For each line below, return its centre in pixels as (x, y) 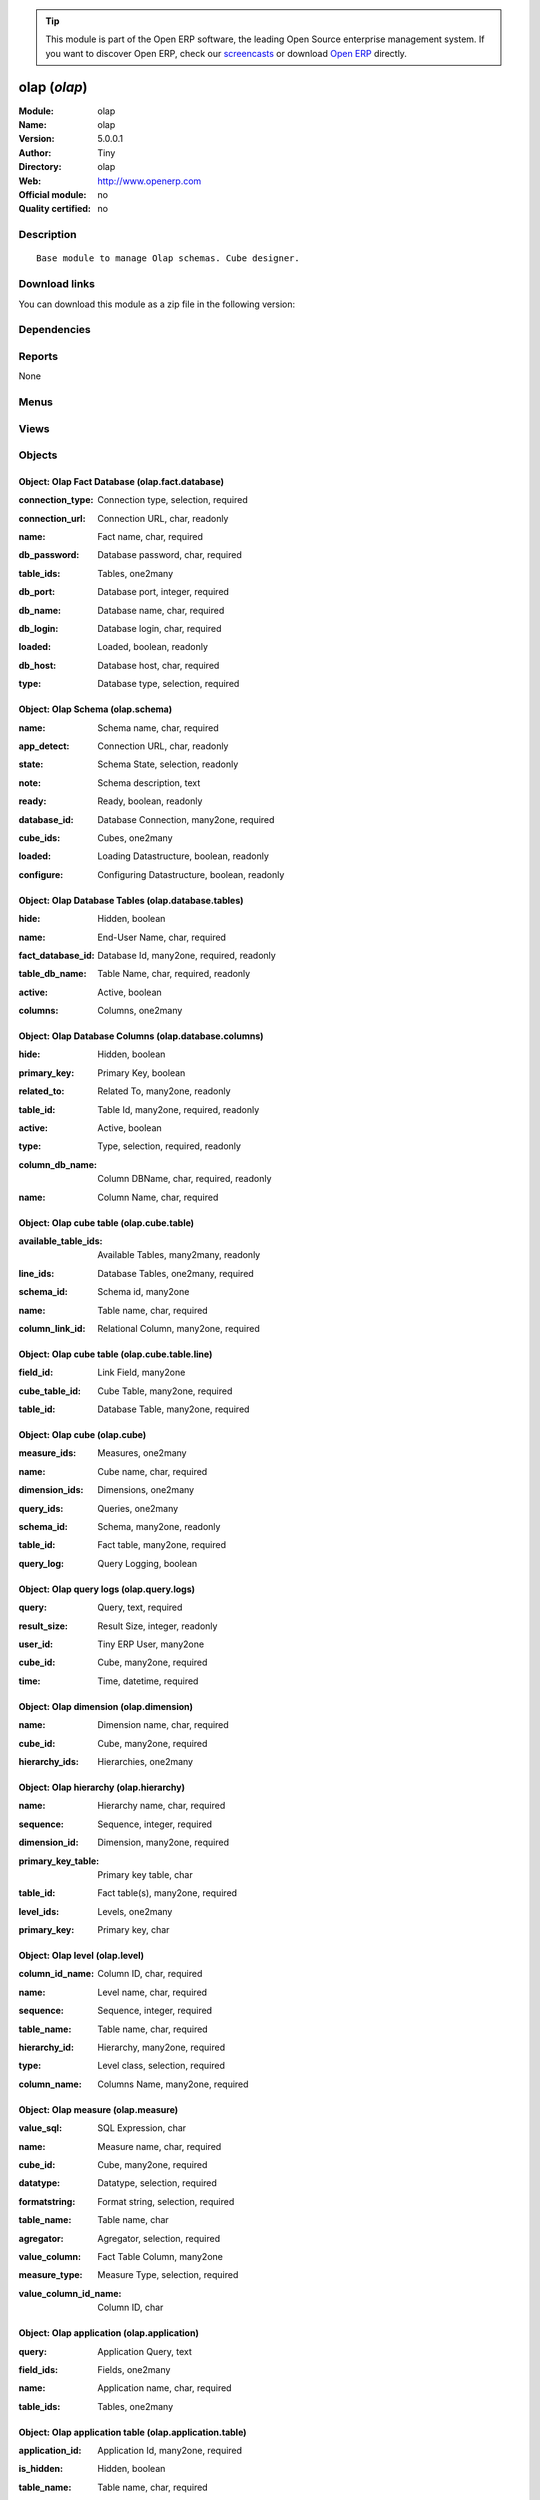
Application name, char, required (164, 2388)
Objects (38, 455)
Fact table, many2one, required (162, 1545)
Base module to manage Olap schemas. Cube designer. (168, 258)
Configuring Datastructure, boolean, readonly (191, 874)
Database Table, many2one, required (173, 1409)
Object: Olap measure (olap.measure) (98, 2109)
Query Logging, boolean (147, 1563)
